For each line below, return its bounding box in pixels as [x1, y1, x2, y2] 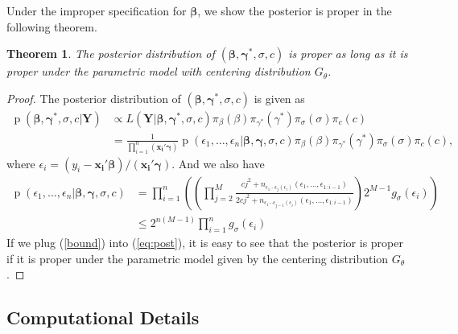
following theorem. [6, 18, 97, 35]
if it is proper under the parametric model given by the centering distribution [6, 249, 389, 266]
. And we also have [171, 155, 265, 171]
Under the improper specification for [6, 2, 187, 19]
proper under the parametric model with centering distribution [6, 63, 311, 80]
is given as [254, 89, 305, 106]
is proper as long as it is [288, 45, 408, 62]
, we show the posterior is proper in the [197, 2, 392, 19]
